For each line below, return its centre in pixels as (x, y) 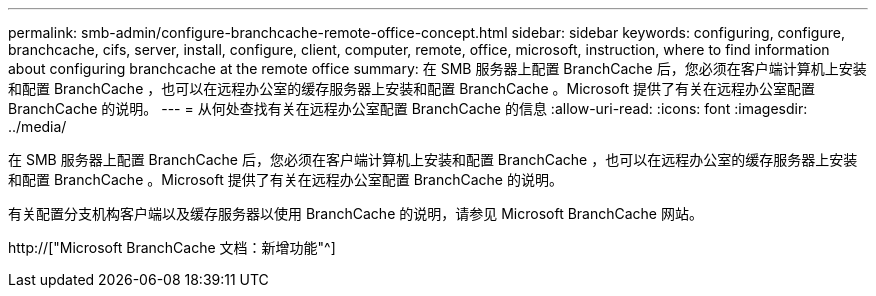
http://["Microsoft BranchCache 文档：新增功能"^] (172, 247)
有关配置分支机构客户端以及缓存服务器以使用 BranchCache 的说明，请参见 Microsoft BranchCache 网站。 (355, 213)
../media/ (37, 126)
